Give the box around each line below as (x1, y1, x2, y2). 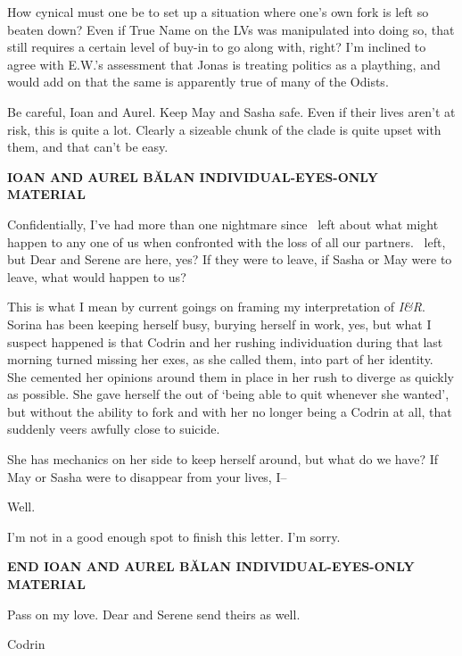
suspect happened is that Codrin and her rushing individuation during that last (7, 332, 443, 351)
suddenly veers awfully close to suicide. (7, 419, 220, 438)
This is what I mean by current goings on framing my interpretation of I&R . (7, 297, 425, 316)
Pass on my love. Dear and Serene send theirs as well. (7, 604, 301, 623)
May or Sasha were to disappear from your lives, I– (7, 467, 287, 486)
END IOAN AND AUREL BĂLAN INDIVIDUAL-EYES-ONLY (7, 557, 415, 576)
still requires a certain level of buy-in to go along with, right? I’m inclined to (7, 37, 426, 56)
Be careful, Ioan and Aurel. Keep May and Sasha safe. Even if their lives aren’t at (7, 102, 456, 120)
